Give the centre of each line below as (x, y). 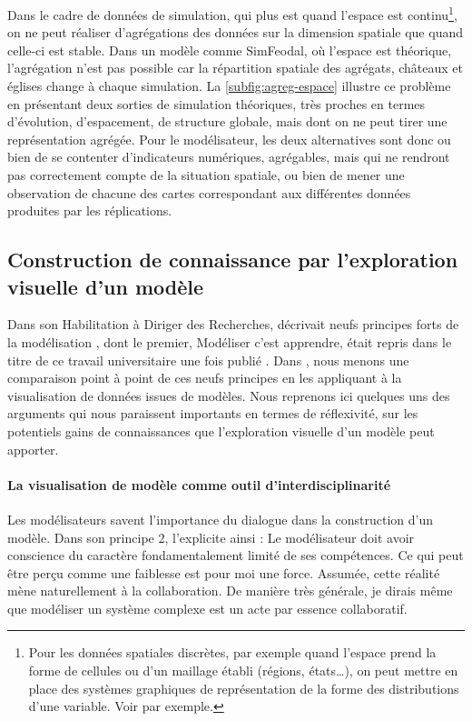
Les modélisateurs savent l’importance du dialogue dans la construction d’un (221, 519)
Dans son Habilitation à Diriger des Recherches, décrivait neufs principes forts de (233, 324)
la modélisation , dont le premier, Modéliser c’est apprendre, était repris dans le (230, 341)
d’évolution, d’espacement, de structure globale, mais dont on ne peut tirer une (227, 121)
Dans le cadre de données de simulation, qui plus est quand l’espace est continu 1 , (232, 13)
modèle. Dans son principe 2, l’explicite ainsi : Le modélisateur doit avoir (211, 537)
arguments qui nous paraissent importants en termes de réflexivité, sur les (213, 413)
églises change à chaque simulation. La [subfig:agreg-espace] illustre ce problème (229, 86)
